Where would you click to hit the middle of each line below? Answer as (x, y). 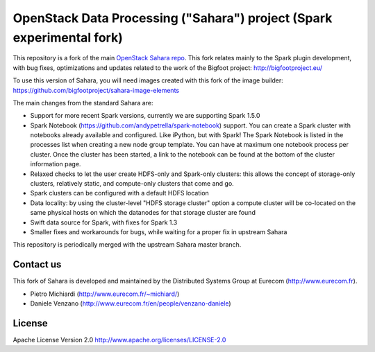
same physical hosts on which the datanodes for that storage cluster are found (143, 213)
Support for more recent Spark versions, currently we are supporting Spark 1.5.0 (145, 116)
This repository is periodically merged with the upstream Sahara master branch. (127, 245)
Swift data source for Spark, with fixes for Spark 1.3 (104, 222)
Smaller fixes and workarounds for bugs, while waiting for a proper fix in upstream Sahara (159, 231)
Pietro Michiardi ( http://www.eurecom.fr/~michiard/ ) (105, 294)
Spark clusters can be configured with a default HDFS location (120, 193)
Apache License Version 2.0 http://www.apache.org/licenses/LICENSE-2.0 (119, 340)
